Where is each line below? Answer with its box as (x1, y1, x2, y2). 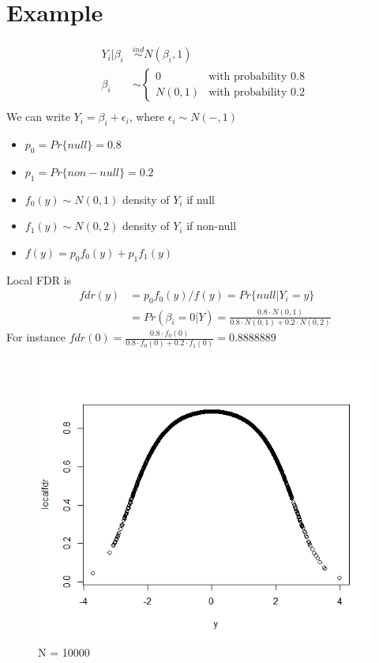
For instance (6, 329, 66, 345)
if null (186, 190, 215, 207)
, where (129, 108, 165, 125)
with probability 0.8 (208, 70, 305, 82)
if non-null (186, 217, 237, 234)
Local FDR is (6, 271, 72, 288)
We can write (6, 108, 70, 125)
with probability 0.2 (208, 86, 305, 98)
